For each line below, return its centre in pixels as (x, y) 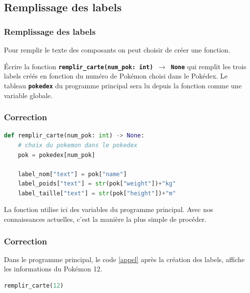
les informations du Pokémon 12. (53, 269)
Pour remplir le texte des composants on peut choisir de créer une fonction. (117, 50)
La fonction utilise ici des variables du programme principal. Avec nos (109, 209)
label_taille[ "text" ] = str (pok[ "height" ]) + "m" (97, 193)
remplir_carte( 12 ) (34, 286)
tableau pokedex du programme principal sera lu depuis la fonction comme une (123, 85)
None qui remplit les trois (209, 66)
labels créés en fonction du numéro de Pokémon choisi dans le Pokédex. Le (116, 76)
